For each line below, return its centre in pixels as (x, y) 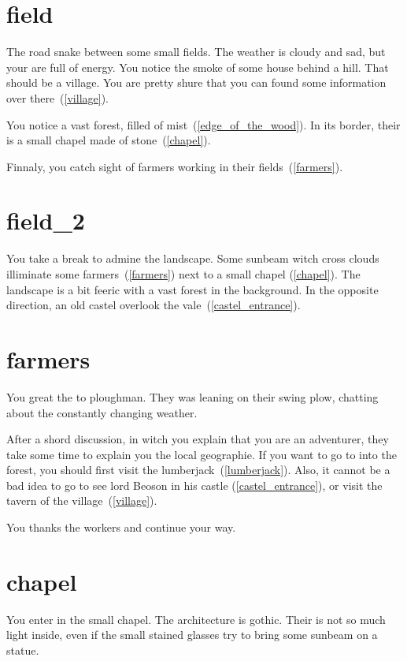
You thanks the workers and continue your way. (121, 527)
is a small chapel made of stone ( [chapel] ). (109, 140)
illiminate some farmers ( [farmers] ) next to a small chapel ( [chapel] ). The (183, 274)
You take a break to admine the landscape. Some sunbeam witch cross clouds (193, 258)
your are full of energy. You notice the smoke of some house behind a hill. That (198, 67)
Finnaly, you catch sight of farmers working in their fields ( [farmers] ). (175, 166)
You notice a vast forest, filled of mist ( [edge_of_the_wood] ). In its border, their (203, 124)
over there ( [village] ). (57, 97)
